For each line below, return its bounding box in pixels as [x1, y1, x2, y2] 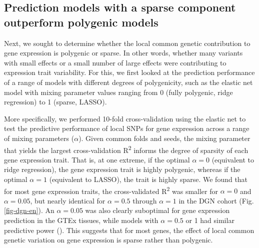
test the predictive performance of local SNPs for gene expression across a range [4, 123, 249, 133]
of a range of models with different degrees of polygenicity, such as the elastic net [4, 76, 253, 87]
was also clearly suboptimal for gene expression [85, 205, 230, 215]
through [132, 195, 157, 205]
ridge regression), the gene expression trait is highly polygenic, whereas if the [4, 164, 240, 174]
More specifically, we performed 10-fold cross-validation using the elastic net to [4, 113, 246, 123]
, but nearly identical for [30, 195, 105, 205]
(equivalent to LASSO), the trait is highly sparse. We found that [49, 173, 248, 184]
